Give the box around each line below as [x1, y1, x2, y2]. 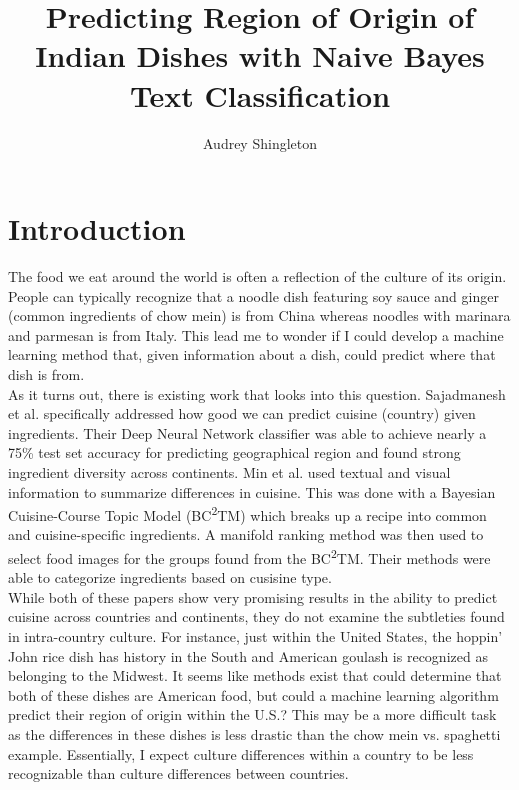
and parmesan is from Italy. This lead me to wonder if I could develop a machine [8, 324, 504, 345]
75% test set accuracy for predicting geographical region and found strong [8, 442, 461, 463]
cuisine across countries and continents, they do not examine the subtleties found [8, 606, 505, 627]
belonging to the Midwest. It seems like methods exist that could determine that [8, 665, 502, 686]
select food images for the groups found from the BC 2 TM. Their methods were [8, 545, 491, 568]
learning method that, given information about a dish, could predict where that [8, 344, 496, 365]
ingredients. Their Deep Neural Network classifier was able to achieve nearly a [8, 422, 487, 443]
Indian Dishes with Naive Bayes [35, 35, 485, 76]
